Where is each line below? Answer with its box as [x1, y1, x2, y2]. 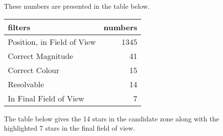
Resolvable [8, 78, 44, 90]
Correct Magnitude [8, 50, 73, 61]
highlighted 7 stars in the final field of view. [4, 123, 135, 133]
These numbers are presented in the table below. [4, 1, 150, 11]
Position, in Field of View [8, 36, 96, 47]
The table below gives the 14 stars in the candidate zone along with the [4, 113, 219, 123]
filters [8, 21, 30, 33]
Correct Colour [8, 64, 60, 76]
